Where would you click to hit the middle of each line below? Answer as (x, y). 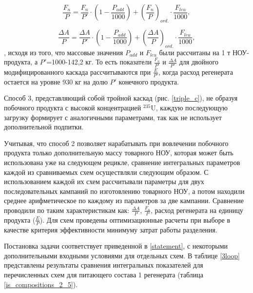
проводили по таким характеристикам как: (67, 210)
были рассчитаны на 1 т (195, 52)
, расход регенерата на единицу (197, 210)
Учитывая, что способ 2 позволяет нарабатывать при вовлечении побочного (116, 143)
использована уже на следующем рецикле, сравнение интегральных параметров (122, 162)
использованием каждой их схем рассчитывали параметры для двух (104, 181)
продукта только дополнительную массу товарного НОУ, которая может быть (119, 153)
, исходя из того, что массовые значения (64, 52)
